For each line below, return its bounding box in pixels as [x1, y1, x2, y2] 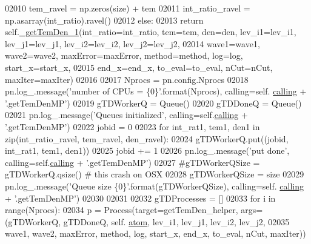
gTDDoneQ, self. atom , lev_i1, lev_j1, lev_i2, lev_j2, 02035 [63, 215, 290, 228]
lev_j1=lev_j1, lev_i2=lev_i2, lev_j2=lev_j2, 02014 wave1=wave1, [5, 37, 260, 50]
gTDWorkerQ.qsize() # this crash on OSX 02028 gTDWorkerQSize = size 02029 [5, 168, 304, 180]
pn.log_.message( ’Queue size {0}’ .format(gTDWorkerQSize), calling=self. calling [5, 179, 304, 192]
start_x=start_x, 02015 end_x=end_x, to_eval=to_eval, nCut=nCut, [5, 61, 273, 73]
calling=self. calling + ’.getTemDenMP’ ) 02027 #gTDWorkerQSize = [5, 156, 260, 168]
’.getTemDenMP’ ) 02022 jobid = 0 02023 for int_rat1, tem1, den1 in [5, 120, 260, 133]
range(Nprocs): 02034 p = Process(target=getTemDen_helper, [5, 203, 238, 216]
